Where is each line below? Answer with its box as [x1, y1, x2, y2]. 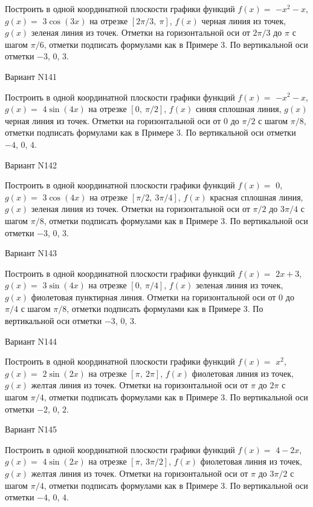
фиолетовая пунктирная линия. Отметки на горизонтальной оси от [31, 290, 276, 303]
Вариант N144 [5, 334, 57, 347]
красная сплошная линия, [210, 190, 303, 203]
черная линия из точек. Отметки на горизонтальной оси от [5, 114, 221, 127]
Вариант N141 [5, 70, 57, 82]
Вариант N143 [5, 247, 57, 259]
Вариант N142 [5, 158, 57, 171]
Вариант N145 [5, 423, 57, 436]
